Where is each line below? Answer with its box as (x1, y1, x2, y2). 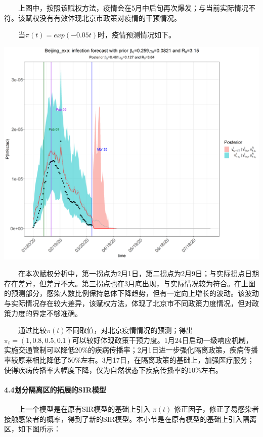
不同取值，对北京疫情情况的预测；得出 (65, 325, 193, 335)
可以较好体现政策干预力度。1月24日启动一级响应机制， (72, 334, 253, 345)
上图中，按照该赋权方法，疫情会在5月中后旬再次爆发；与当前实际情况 (18, 3, 248, 13)
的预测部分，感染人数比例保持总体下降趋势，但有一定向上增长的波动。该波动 (4, 288, 259, 298)
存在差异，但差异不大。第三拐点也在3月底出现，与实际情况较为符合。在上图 (4, 278, 255, 288)
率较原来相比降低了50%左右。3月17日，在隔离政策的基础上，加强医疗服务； (4, 354, 254, 365)
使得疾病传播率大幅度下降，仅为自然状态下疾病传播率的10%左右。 (4, 364, 223, 375)
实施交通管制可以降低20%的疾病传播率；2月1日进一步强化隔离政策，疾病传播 (4, 344, 258, 355)
